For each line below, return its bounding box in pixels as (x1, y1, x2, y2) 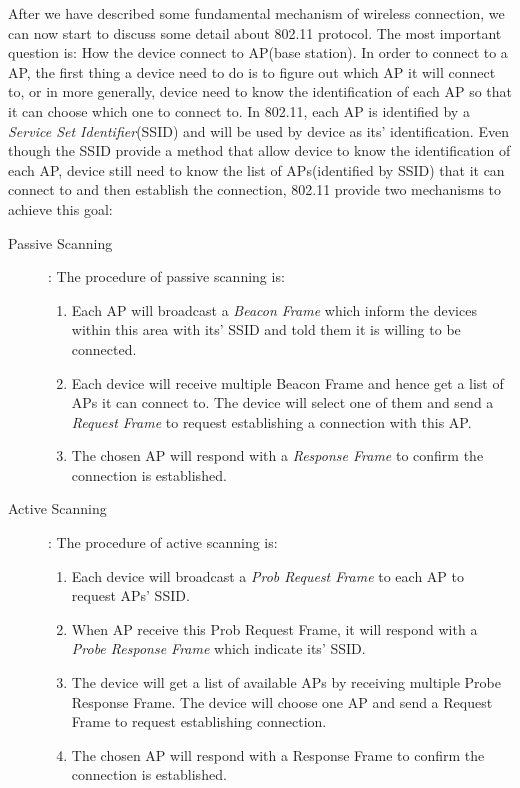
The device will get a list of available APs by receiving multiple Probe (71, 672, 501, 693)
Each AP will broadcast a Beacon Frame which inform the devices (71, 299, 477, 320)
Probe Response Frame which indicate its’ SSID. (71, 638, 366, 659)
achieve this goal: (8, 198, 113, 219)
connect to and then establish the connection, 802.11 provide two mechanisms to (8, 179, 502, 200)
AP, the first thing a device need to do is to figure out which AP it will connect (8, 61, 496, 82)
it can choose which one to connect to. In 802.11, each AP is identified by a (8, 100, 470, 121)
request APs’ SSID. (71, 585, 190, 606)
